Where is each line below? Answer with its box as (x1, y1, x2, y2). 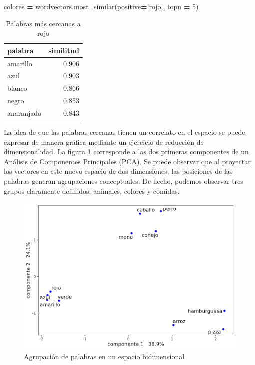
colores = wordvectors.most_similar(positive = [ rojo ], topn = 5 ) (4, 1, 199, 11)
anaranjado (7, 108, 42, 118)
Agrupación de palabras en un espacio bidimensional (24, 351, 185, 361)
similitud (48, 45, 79, 55)
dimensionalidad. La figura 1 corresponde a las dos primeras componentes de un (4, 146, 249, 157)
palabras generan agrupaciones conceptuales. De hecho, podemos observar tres (4, 176, 243, 186)
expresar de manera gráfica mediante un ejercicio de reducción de (4, 136, 204, 147)
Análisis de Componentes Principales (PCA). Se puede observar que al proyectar (4, 156, 251, 166)
